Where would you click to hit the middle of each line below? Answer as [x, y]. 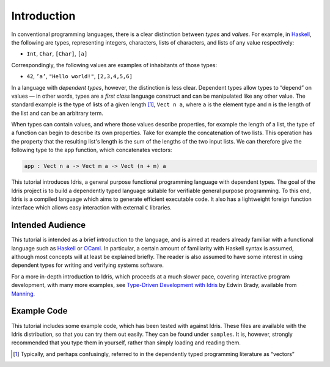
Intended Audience [49, 225]
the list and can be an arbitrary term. [57, 113]
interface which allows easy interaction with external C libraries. [92, 208]
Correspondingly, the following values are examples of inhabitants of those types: [114, 65]
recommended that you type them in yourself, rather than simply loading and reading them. [126, 343]
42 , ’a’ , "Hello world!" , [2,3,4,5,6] [79, 76]
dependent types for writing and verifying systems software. [88, 265]
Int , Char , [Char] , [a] [57, 54]
